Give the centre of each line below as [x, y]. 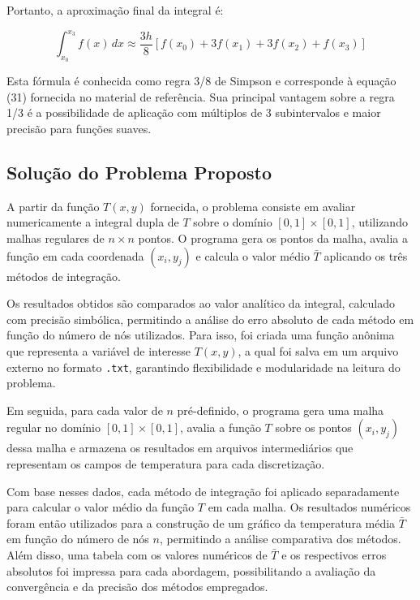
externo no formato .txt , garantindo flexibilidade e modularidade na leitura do [204, 367]
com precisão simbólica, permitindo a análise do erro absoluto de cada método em [210, 319]
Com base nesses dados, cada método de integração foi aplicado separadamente [203, 491]
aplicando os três [366, 255]
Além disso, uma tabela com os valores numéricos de [137, 555]
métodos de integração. [64, 276]
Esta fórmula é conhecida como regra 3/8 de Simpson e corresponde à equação [201, 81]
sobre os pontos [313, 427]
